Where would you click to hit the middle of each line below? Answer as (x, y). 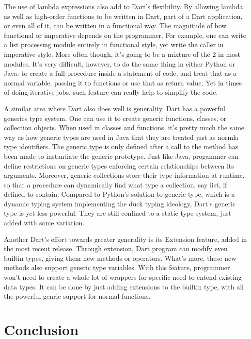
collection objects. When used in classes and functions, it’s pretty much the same (124, 127)
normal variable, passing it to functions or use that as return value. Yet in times (123, 82)
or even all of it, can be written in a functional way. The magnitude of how (115, 25)
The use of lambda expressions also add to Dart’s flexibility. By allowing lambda (124, 6)
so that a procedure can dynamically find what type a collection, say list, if (116, 184)
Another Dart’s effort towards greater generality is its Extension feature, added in (125, 239)
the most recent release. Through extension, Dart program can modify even (116, 248)
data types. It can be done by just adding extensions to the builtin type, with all (124, 286)
